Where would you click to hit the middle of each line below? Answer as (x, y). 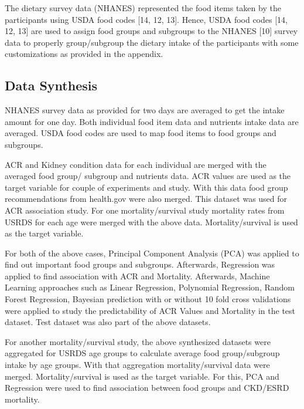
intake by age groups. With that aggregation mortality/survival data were (137, 365)
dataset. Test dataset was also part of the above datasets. (108, 322)
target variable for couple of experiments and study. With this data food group (146, 187)
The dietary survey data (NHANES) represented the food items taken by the (143, 8)
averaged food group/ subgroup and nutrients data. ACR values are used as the (148, 176)
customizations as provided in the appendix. (84, 54)
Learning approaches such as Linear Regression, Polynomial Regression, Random (150, 287)
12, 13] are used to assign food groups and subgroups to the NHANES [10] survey (151, 31)
